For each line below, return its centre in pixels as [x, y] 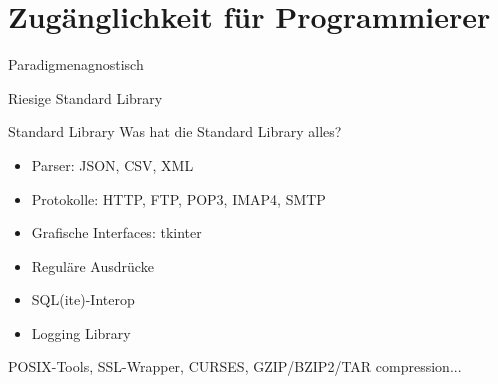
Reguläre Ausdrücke [92, 265]
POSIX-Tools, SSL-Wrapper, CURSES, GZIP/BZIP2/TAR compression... [235, 366]
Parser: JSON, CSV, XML [112, 164]
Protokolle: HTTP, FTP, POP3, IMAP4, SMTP [178, 198]
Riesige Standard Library [85, 97]
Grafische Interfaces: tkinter [116, 232]
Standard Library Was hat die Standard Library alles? [175, 131]
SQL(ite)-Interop [83, 299]
